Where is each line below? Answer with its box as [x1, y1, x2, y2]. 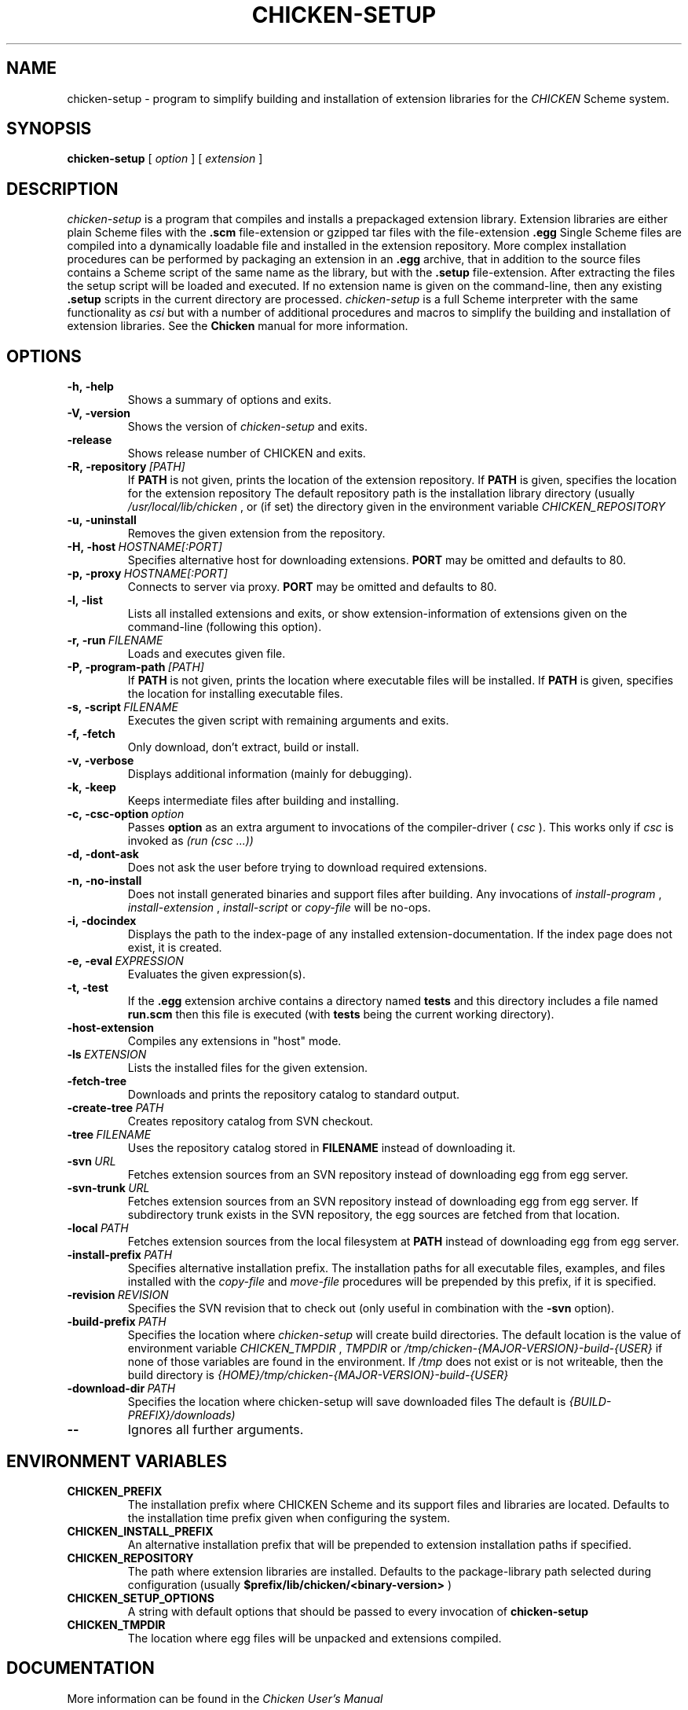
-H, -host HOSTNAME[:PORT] [67, 540, 222, 554]
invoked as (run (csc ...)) [127, 834, 254, 848]
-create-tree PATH [67, 1101, 164, 1115]
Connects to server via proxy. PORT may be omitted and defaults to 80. [127, 580, 497, 594]
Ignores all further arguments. [127, 1422, 304, 1438]
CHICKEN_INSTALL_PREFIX [67, 1524, 214, 1538]
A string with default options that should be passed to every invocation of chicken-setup [127, 1604, 589, 1618]
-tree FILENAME [67, 1128, 152, 1142]
